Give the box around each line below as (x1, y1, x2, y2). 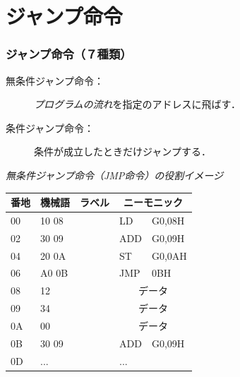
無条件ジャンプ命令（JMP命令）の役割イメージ (6, 167, 223, 182)
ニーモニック (123, 195, 183, 210)
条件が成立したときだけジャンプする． (34, 144, 211, 159)
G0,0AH (151, 248, 187, 263)
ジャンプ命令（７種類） (6, 45, 132, 63)
